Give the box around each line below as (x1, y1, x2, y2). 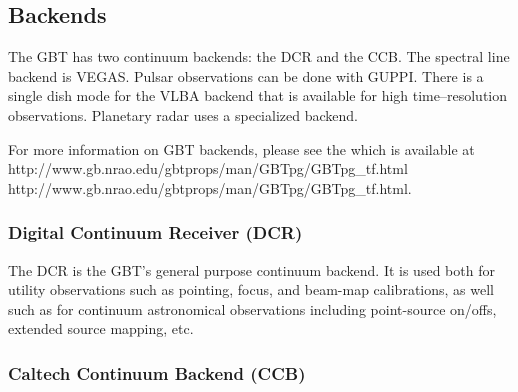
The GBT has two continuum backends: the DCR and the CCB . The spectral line (8, 46, 510, 67)
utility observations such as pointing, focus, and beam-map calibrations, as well (8, 279, 494, 300)
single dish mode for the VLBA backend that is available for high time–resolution (8, 85, 507, 106)
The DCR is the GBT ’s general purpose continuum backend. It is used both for (8, 259, 495, 280)
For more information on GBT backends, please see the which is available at (8, 138, 475, 159)
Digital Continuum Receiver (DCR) (8, 220, 303, 245)
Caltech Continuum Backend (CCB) (8, 360, 306, 385)
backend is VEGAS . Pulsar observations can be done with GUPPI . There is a (8, 65, 484, 86)
